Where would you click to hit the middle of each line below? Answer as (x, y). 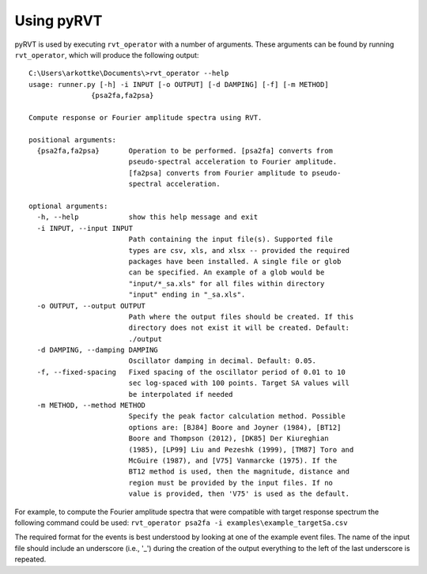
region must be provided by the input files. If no (231, 483)
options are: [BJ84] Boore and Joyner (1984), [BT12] (235, 427)
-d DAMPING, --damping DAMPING (97, 350)
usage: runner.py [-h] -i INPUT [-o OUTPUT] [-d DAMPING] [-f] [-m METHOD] (179, 84)
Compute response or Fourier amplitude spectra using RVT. (145, 117)
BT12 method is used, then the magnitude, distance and (239, 472)
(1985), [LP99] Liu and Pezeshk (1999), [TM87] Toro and (241, 449)
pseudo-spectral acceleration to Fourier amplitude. (233, 162)
